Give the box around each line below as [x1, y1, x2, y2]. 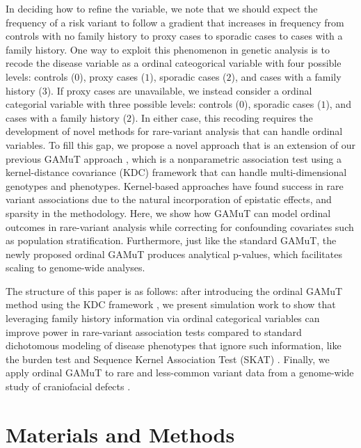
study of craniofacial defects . [6, 379, 131, 394]
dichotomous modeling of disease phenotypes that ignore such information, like [6, 338, 342, 353]
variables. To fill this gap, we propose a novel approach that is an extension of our [6, 137, 355, 152]
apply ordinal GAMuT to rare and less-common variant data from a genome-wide [6, 365, 354, 380]
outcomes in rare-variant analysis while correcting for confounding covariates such [6, 219, 354, 234]
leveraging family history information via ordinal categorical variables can [6, 311, 320, 326]
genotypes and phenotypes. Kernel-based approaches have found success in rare [6, 178, 344, 193]
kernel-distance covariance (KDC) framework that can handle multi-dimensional [6, 165, 347, 179]
